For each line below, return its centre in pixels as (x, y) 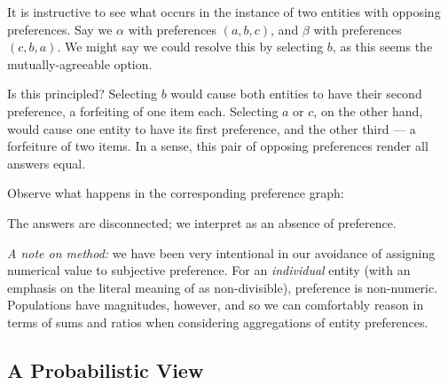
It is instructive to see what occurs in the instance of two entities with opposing (224, 12)
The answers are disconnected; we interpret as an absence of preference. (202, 222)
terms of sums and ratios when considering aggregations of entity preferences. (218, 322)
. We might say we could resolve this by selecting (190, 47)
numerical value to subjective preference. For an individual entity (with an (209, 270)
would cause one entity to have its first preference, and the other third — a (212, 128)
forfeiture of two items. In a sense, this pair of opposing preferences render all (218, 146)
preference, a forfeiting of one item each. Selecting (143, 110)
